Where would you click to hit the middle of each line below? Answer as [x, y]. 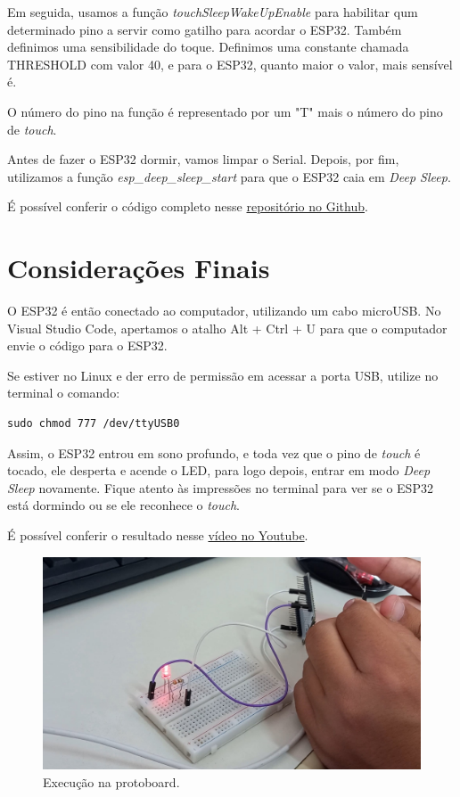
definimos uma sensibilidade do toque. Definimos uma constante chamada [208, 47]
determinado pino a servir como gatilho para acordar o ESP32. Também [205, 29]
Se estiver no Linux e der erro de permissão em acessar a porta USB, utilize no [223, 375]
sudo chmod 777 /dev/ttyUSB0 [94, 424]
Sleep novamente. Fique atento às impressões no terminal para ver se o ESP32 [220, 487]
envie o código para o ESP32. [87, 345]
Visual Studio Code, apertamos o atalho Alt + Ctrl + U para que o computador [227, 328]
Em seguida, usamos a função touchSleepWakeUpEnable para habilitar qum [213, 12]
